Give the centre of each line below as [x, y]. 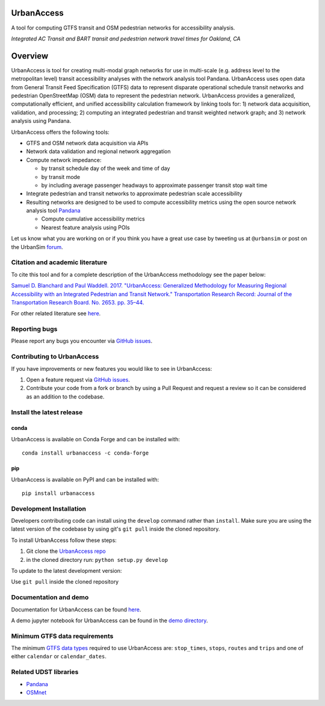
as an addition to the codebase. [65, 396]
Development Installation [49, 508]
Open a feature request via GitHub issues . [78, 380]
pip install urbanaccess [58, 493]
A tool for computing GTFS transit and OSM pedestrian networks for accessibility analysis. [123, 28]
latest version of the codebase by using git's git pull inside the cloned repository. [116, 529]
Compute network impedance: [64, 160]
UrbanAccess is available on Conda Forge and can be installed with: [95, 439]
